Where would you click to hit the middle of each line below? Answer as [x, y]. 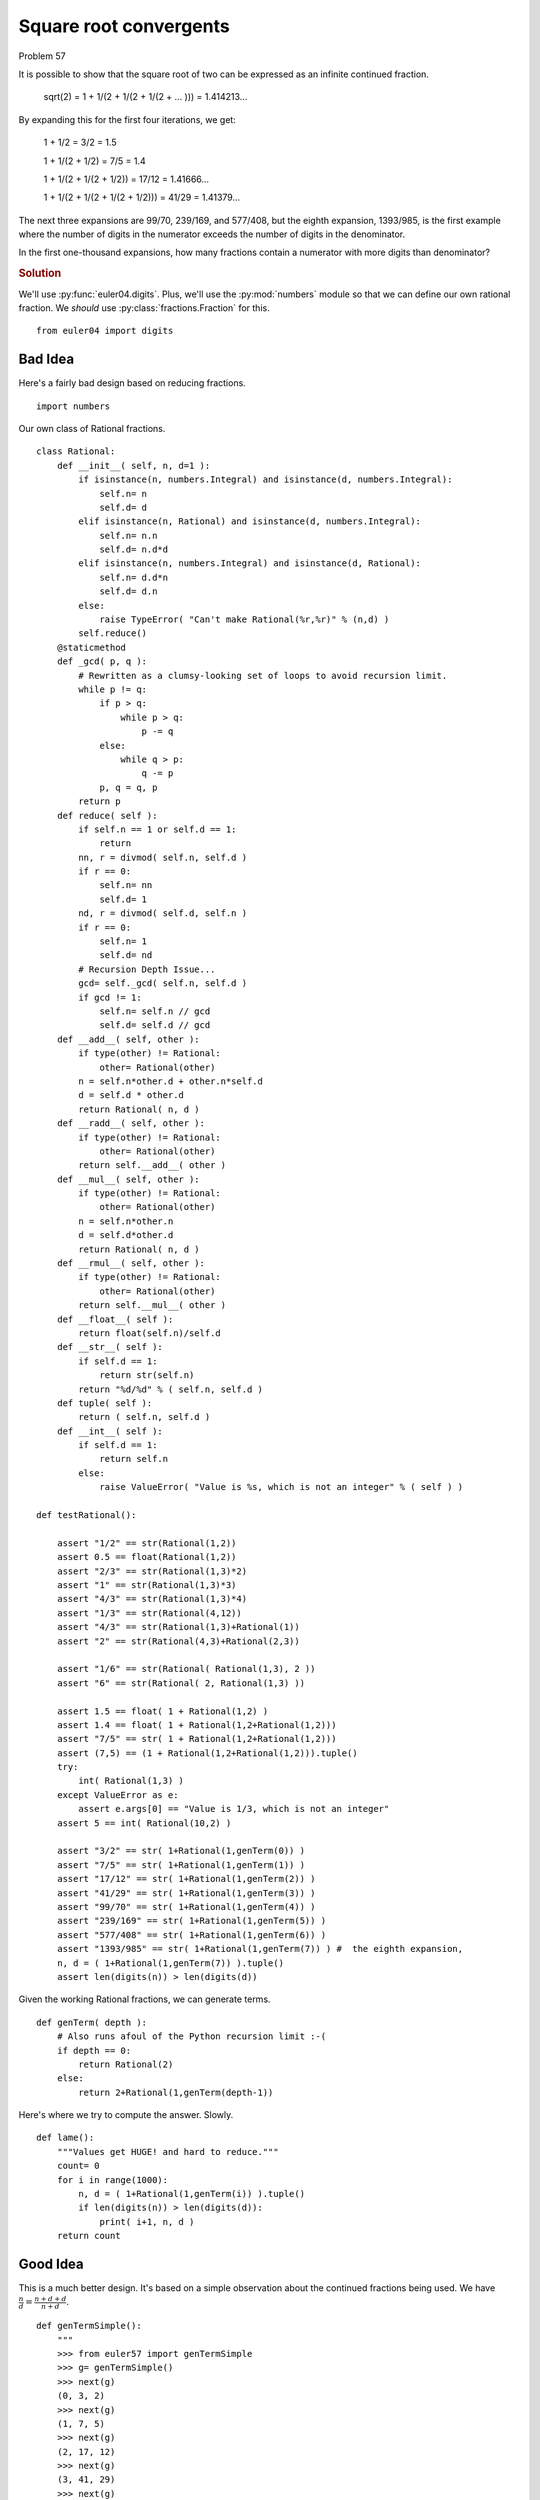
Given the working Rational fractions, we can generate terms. [144, 1999]
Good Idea [51, 2264]
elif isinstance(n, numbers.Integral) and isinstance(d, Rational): [250, 563]
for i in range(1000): [112, 2179]
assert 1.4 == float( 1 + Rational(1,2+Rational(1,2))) [196, 1724]
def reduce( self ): [107, 815]
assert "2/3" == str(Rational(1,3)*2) [152, 1571]
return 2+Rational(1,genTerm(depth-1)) [176, 2092]
